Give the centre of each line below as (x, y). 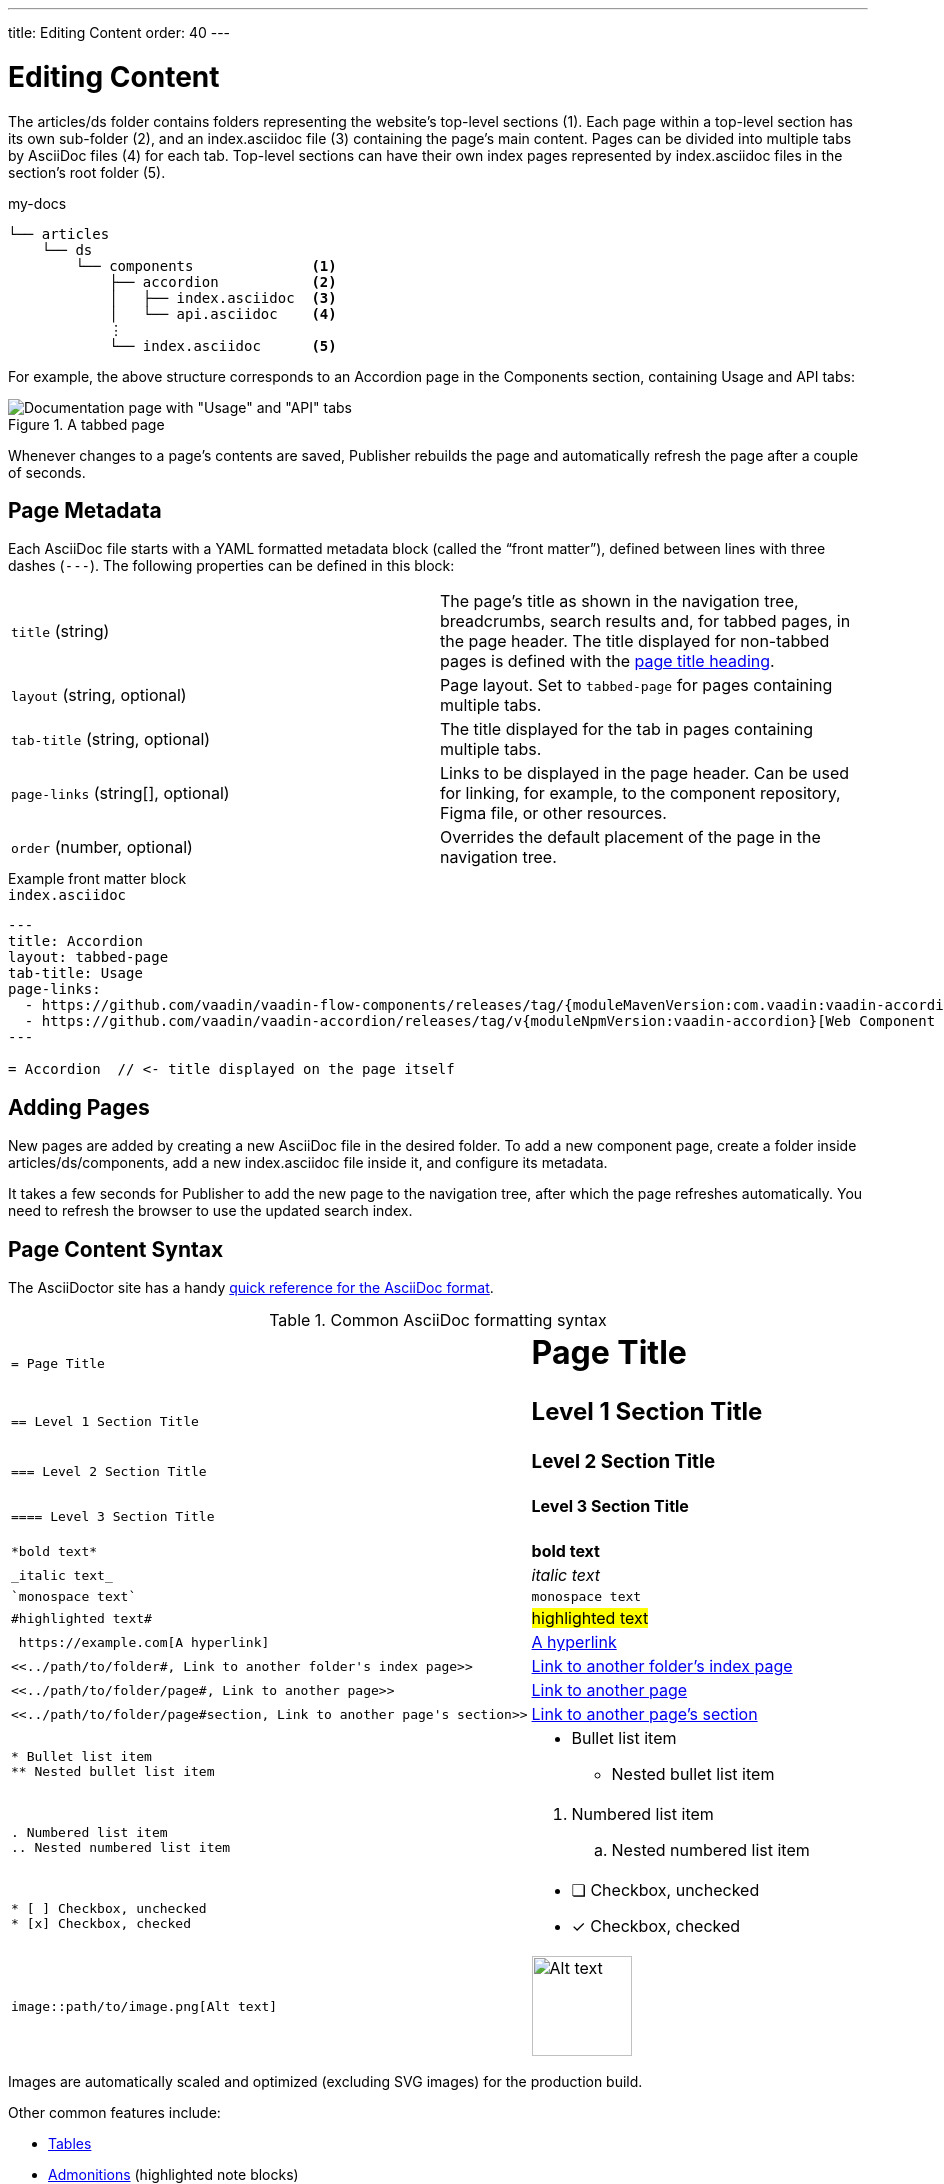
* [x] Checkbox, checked (101, 1924)
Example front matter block (97, 879)
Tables (70, 2144)
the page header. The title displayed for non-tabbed (635, 641)
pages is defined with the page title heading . (607, 661)
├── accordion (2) (223, 281)
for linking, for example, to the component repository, (640, 793)
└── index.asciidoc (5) (223, 345)
